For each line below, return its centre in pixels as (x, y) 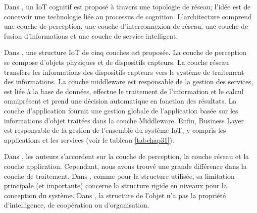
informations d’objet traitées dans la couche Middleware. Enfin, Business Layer (124, 120)
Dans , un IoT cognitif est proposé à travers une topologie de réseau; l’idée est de (127, 6)
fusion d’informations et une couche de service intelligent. (91, 35)
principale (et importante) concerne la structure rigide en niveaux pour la (116, 186)
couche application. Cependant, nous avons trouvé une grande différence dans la (125, 166)
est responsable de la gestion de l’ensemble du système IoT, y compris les (115, 130)
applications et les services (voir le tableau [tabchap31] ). (89, 139)
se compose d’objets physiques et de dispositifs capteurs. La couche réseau (117, 62)
